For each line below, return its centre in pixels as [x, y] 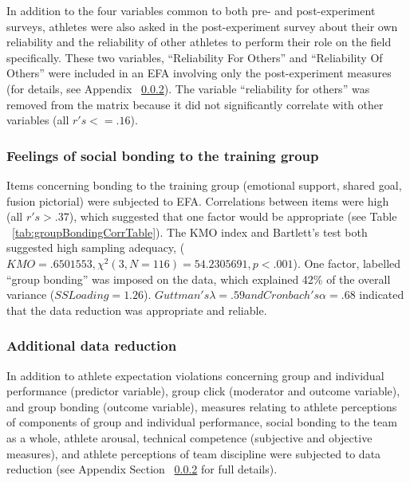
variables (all [38, 120]
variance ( [31, 295]
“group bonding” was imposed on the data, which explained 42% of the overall [199, 279]
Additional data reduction [92, 346]
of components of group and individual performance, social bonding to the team [202, 422]
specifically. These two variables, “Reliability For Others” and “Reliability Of [195, 57]
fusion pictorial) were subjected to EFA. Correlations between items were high [198, 200]
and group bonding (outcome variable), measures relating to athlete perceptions [202, 406]
